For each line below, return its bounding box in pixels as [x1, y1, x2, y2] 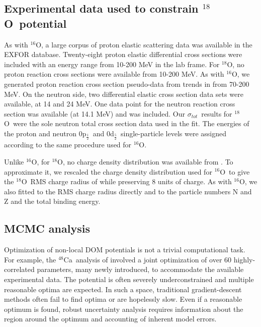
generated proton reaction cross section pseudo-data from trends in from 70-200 [4, 78, 249, 89]
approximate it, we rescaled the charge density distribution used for [4, 166, 212, 177]
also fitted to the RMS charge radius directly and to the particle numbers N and [4, 186, 252, 196]
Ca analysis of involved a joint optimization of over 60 [63, 254, 232, 264]
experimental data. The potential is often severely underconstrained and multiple [4, 274, 254, 284]
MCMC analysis [4, 221, 90, 236]
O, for [31, 156, 50, 167]
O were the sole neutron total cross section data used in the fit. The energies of [4, 118, 249, 129]
